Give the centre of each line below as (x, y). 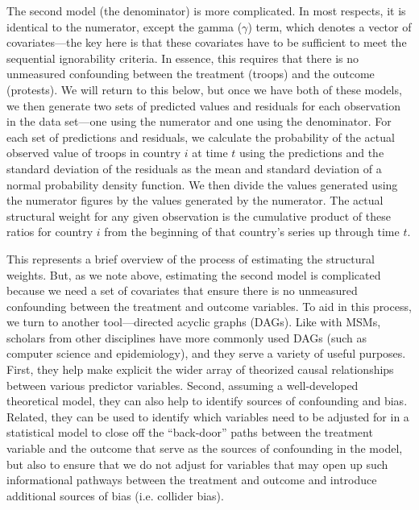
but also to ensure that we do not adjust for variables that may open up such (197, 464)
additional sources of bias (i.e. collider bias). (115, 495)
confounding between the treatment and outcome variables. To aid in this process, (209, 306)
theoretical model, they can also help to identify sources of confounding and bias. (207, 401)
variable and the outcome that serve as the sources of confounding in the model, (205, 448)
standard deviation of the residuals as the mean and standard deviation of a (194, 168)
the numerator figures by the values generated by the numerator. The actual (195, 200)
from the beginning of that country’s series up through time (252, 232)
